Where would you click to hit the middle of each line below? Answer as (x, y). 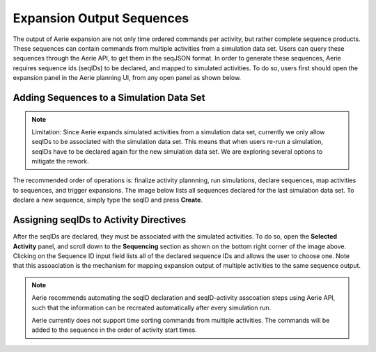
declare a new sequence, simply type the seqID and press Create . (108, 200)
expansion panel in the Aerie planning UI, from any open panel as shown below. (127, 78)
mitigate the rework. (61, 161)
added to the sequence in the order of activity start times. (115, 330)
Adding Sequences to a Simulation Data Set (109, 97)
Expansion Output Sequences (101, 18)
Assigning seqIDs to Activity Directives (100, 220)
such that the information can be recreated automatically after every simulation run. (151, 307)
